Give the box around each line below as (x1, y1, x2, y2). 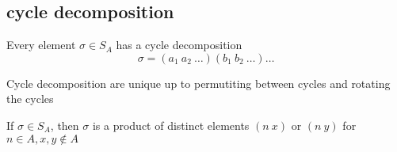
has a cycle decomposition (116, 36, 242, 53)
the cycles (6, 90, 54, 107)
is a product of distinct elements (92, 116, 250, 133)
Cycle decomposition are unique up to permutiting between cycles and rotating (6, 74, 391, 91)
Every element (6, 36, 76, 53)
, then (50, 116, 79, 133)
